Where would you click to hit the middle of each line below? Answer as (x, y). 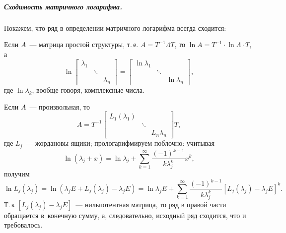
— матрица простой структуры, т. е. (84, 44)
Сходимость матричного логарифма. (63, 6)
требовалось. (23, 225)
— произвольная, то (60, 106)
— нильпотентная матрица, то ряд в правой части (151, 204)
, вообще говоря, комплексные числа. (88, 90)
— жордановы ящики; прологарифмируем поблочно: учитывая (120, 143)
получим (17, 174)
